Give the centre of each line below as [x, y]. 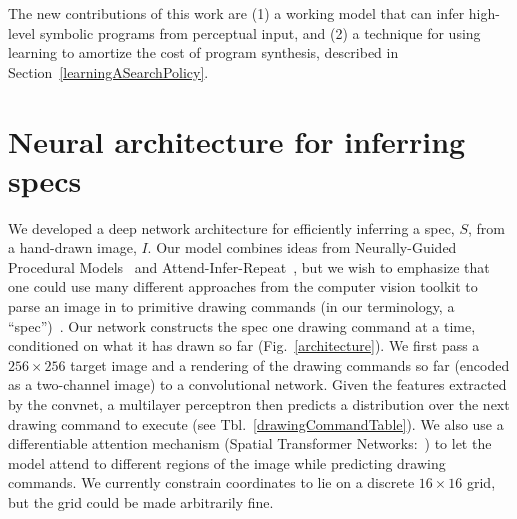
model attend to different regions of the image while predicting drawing [227, 462]
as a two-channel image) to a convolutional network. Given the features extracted [257, 384]
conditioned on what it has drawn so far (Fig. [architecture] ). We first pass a [244, 345]
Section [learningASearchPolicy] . [108, 71]
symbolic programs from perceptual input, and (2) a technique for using [260, 32]
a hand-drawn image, [72, 247]
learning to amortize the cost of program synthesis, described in [203, 52]
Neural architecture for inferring [237, 140]
